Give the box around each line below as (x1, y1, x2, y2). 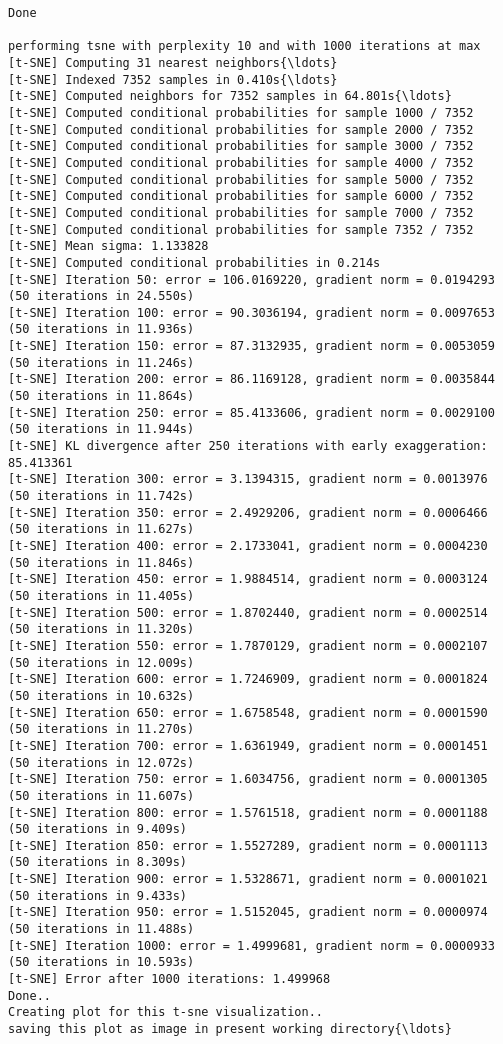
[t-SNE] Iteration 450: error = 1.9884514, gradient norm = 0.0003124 (8, 572, 488, 587)
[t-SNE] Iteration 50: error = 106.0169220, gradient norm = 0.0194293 (8, 272, 495, 287)
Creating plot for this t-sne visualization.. (8, 1005, 323, 1020)
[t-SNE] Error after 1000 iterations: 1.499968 (8, 972, 331, 987)
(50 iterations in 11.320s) (8, 622, 195, 637)
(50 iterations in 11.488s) (8, 922, 195, 937)
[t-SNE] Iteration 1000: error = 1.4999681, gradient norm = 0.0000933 (8, 938, 495, 953)
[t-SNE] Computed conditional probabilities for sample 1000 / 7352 (8, 105, 474, 120)
